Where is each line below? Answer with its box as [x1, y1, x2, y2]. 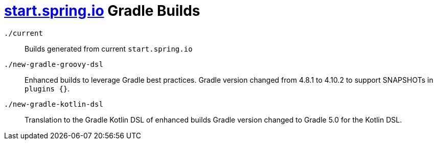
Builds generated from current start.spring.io [25, 44, 193, 53]
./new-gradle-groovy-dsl [4, 60, 103, 68]
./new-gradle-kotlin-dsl [4, 100, 103, 108]
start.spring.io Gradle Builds [4, 2, 200, 19]
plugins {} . [25, 84, 70, 93]
